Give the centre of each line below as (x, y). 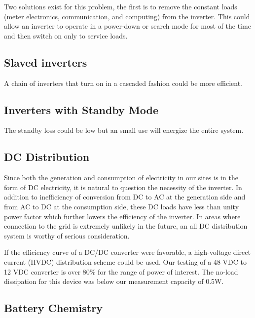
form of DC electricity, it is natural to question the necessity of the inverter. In (123, 187)
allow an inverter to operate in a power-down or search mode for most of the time (127, 26)
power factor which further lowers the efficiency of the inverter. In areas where (122, 216)
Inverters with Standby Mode (81, 109)
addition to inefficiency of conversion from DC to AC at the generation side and (125, 197)
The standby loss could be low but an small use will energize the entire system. (124, 130)
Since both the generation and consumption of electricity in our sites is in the (121, 178)
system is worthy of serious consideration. (67, 235)
